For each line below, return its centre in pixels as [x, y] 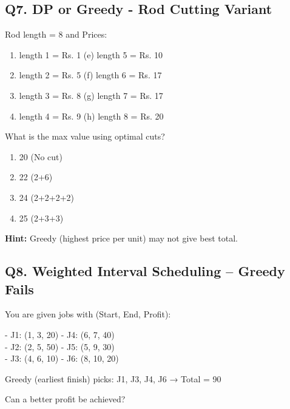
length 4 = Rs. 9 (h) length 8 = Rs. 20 [91, 116]
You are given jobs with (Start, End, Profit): [88, 314]
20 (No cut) [41, 156]
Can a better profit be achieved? [65, 399]
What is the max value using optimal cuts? [85, 136]
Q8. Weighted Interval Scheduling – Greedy [145, 271]
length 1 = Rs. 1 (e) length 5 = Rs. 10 [91, 54]
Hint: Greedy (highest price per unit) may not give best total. [121, 238]
